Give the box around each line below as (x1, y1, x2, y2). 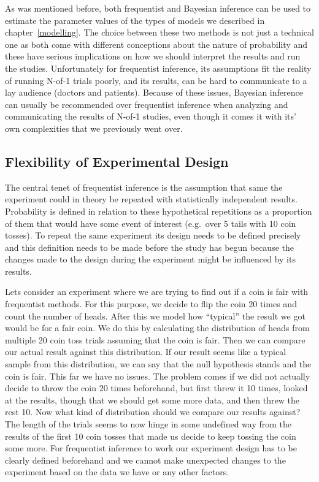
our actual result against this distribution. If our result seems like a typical (5, 345, 286, 358)
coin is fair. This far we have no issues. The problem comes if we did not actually (5, 369, 310, 382)
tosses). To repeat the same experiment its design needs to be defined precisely (5, 229, 301, 242)
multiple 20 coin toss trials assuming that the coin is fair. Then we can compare (5, 333, 306, 346)
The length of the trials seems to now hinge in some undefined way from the (5, 418, 292, 430)
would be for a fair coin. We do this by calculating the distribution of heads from (5, 321, 310, 334)
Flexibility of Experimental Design (5, 151, 229, 170)
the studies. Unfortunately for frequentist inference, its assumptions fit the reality (5, 61, 312, 74)
